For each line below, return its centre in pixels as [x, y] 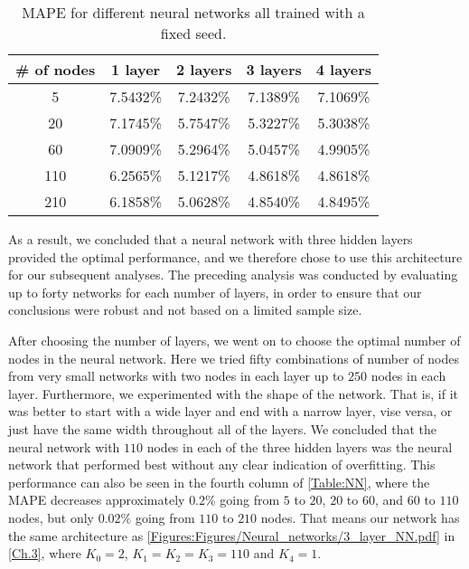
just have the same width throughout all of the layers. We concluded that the [222, 428]
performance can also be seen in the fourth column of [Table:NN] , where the [219, 482]
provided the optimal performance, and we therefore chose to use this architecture [235, 256]
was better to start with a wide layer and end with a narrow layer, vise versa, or [230, 411]
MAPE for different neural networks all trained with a [193, 12]
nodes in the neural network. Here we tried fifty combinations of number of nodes [234, 358]
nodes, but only [51, 517]
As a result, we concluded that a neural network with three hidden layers [211, 239]
